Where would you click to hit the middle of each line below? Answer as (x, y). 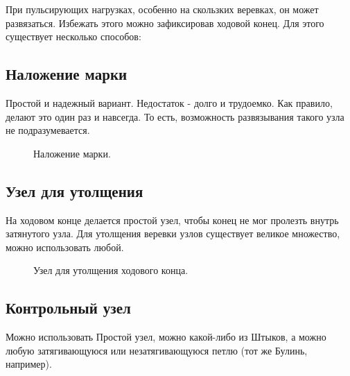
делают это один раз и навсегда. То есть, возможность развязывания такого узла (175, 116)
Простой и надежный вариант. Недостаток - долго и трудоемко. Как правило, (169, 102)
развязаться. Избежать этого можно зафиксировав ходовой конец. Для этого (165, 23)
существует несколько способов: (73, 36)
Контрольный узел (68, 308)
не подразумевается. (48, 130)
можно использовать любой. (65, 247)
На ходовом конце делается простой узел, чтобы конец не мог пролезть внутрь (172, 220)
